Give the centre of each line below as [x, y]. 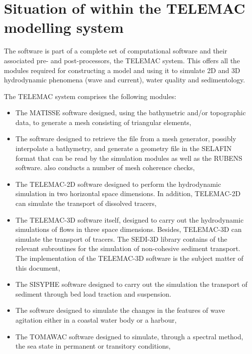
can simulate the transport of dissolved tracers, [86, 203]
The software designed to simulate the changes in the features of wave [120, 310]
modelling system [64, 27]
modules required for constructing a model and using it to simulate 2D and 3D [122, 70]
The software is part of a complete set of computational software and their [116, 51]
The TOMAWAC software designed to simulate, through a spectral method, [129, 336]
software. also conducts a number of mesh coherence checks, [105, 167]
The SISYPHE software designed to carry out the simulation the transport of [131, 284]
